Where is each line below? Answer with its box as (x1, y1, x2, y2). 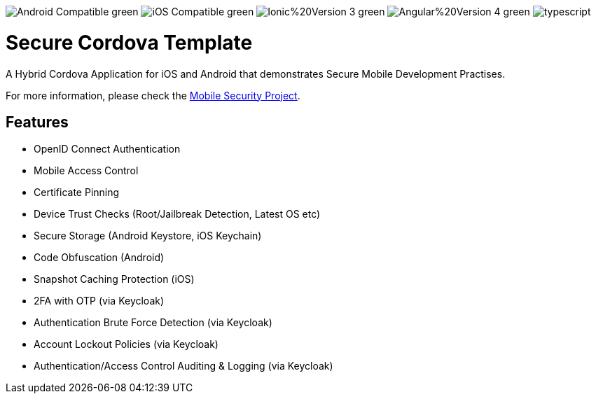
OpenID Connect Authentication (34, 143, 181, 155)
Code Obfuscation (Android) (34, 251, 165, 264)
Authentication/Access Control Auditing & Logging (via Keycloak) (34, 360, 333, 372)
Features (6, 113, 69, 131)
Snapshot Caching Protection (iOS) (34, 273, 195, 286)
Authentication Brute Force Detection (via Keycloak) (34, 316, 272, 329)
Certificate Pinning (34, 186, 120, 199)
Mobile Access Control (34, 164, 139, 177)
